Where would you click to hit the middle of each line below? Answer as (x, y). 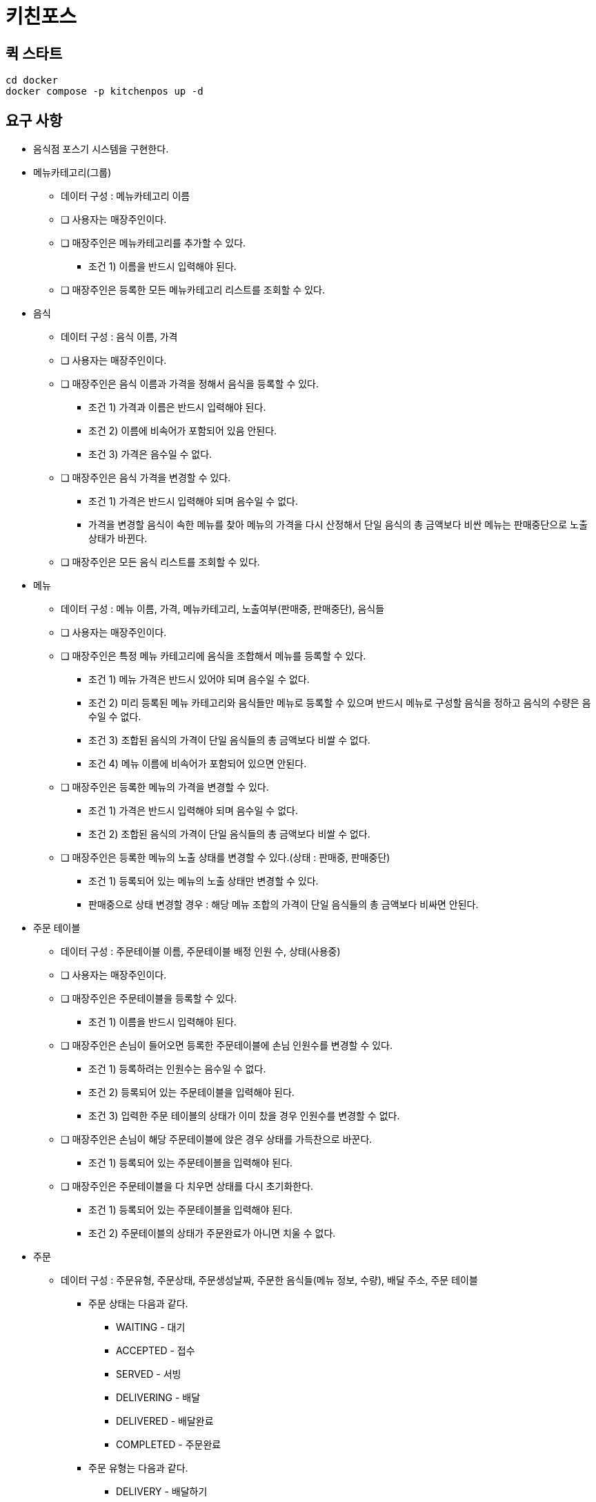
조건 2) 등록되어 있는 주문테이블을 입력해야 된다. (191, 1092)
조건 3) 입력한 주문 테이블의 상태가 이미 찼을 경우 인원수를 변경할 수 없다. (244, 1116)
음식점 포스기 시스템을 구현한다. (101, 149)
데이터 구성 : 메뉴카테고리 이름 (126, 196)
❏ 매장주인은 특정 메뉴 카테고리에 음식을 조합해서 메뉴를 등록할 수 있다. (213, 656)
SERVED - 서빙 (149, 1374)
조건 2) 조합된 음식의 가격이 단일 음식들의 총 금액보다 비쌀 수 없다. (229, 834)
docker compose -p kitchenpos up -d (105, 92)
